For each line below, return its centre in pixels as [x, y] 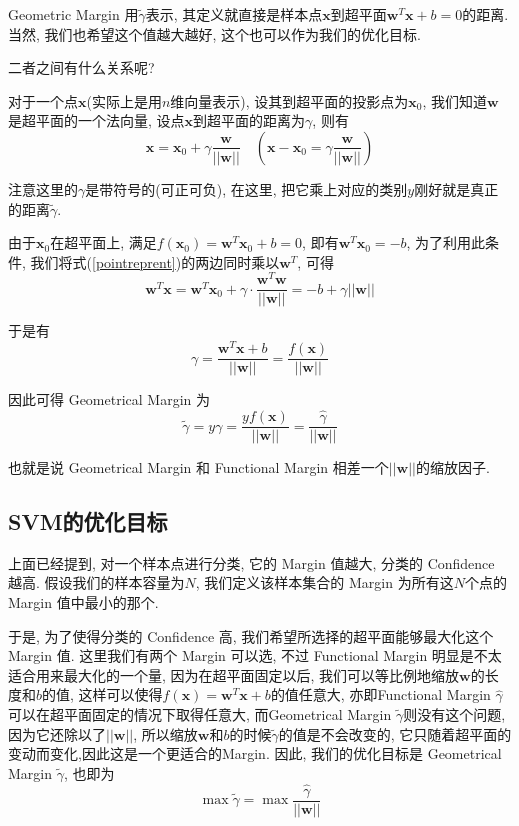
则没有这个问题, [454, 714]
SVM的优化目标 [88, 521]
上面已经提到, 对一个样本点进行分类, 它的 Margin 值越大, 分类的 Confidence [251, 562]
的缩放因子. [452, 467]
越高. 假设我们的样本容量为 [96, 582]
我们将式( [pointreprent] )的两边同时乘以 [155, 261]
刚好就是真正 [456, 188]
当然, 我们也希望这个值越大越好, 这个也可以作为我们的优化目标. [214, 33]
